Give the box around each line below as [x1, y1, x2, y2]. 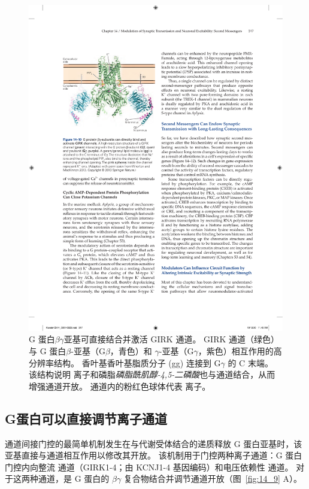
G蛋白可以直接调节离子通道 [5, 409, 167, 427]
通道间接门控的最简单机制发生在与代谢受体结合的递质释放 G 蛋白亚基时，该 [5, 437, 302, 449]
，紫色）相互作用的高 [198, 344, 282, 357]
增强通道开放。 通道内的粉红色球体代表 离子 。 [29, 379, 211, 392]
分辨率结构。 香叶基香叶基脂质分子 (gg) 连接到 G [29, 356, 221, 369]
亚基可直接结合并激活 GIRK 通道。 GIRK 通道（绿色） [63, 333, 279, 345]
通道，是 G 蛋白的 [38, 472, 110, 485]
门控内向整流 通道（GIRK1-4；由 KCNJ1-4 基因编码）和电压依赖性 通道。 [5, 460, 293, 473]
